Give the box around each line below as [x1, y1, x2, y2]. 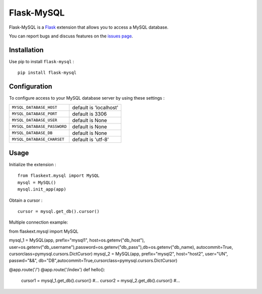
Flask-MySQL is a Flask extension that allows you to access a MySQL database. [9, 24, 169, 30]
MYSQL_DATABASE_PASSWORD [12, 124, 67, 129]
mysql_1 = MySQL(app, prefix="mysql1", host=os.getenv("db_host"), [9, 237, 145, 243]
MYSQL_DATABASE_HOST [12, 105, 58, 110]
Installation [9, 46, 44, 54]
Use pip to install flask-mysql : [9, 58, 75, 64]
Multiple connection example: [9, 219, 68, 225]
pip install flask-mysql [17, 70, 77, 75]
